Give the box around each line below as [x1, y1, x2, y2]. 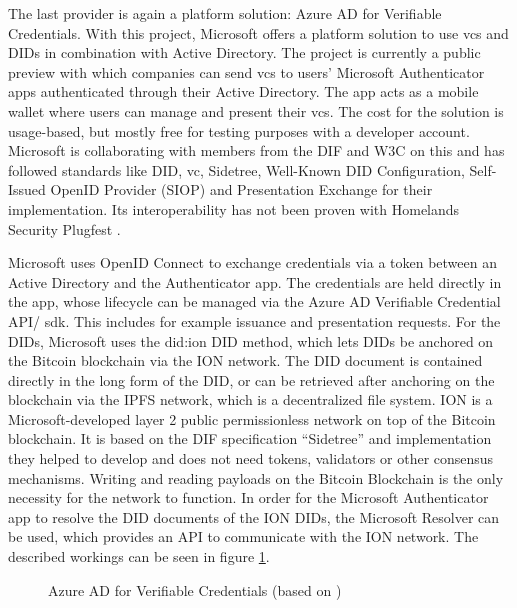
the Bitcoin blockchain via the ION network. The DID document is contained [8, 350, 483, 371]
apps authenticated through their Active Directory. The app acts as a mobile [8, 81, 479, 102]
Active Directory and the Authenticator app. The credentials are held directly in [8, 271, 502, 292]
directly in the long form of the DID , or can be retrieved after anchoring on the [8, 369, 495, 390]
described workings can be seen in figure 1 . [8, 546, 270, 567]
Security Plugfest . [8, 218, 121, 239]
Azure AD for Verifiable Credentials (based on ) [48, 579, 342, 600]
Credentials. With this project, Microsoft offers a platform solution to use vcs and [8, 22, 509, 43]
